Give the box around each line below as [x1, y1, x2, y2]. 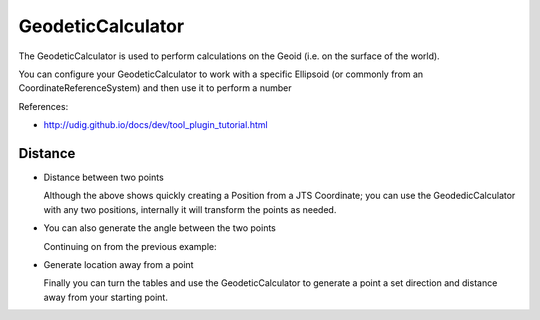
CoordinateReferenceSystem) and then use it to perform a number [18, 82, 292, 94]
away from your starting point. [43, 291, 169, 303]
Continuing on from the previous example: [43, 240, 217, 252]
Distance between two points [43, 171, 164, 184]
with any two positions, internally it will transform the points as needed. [43, 203, 337, 215]
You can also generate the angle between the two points [43, 222, 277, 234]
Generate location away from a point [43, 258, 194, 270]
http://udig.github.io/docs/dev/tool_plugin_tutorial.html [43, 119, 269, 131]
